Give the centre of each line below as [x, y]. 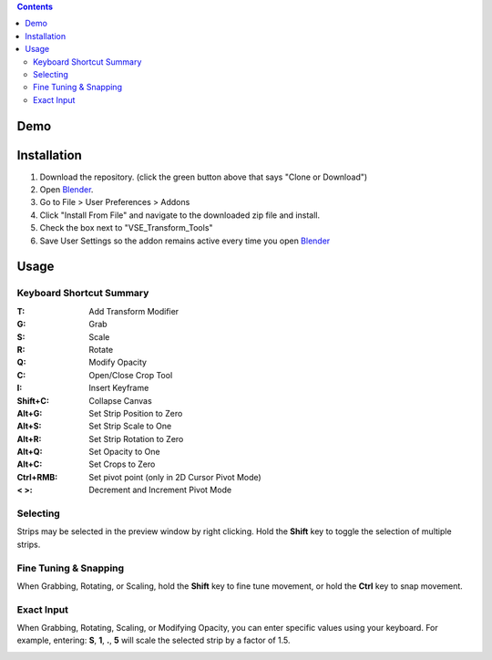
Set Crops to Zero [122, 464]
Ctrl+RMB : [37, 477]
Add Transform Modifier [134, 311]
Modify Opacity [118, 362]
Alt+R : [29, 438]
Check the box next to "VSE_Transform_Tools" [126, 228]
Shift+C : [33, 400]
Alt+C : [30, 464]
